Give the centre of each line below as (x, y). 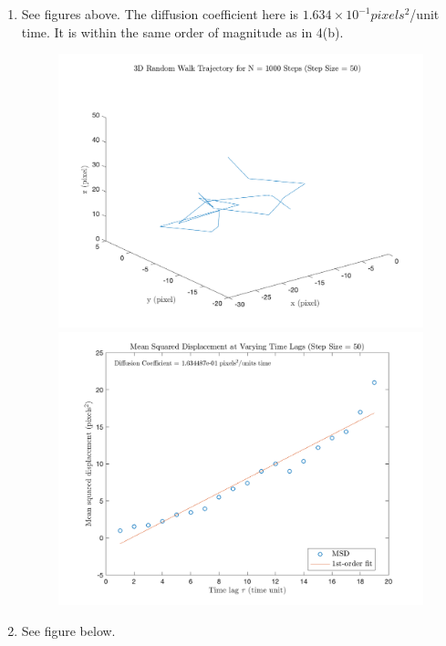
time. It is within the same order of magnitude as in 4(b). (182, 31)
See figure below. (68, 630)
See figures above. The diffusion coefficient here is (160, 14)
